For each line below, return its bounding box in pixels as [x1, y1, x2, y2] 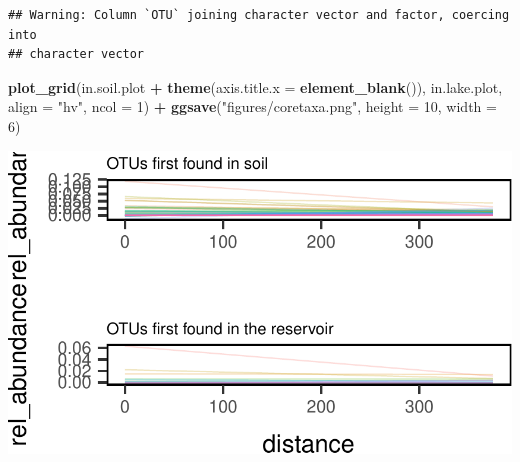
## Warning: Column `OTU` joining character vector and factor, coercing [8, 8, 510, 22]
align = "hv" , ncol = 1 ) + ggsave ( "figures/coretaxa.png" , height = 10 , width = [8, 96, 497, 117]
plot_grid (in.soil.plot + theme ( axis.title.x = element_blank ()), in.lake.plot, [8, 76, 503, 97]
